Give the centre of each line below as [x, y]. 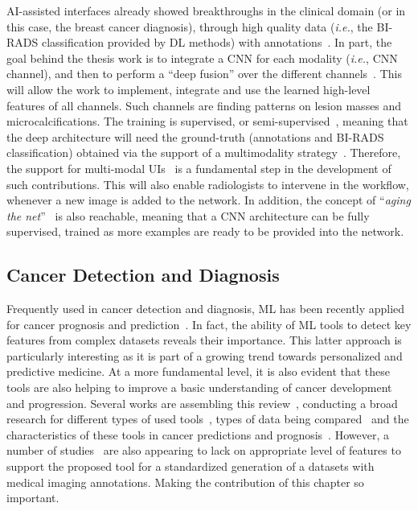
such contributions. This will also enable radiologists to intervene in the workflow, [208, 184]
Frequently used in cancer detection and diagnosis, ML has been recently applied [206, 309]
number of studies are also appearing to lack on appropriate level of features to [204, 450]
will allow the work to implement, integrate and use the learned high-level [189, 89]
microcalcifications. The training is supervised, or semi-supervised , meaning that [207, 121]
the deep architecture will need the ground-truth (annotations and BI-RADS [195, 136]
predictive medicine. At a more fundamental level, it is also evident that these [199, 371]
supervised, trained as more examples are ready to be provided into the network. [205, 231]
